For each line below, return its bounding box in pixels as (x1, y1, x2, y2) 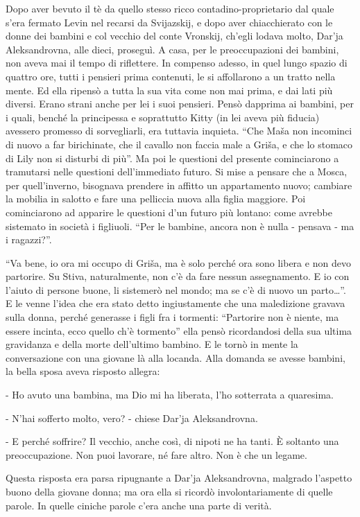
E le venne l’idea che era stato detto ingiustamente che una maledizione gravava (6, 296, 345, 310)
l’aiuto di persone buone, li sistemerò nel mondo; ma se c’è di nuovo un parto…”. (6, 282, 346, 297)
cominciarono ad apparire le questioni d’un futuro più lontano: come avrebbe (6, 204, 332, 219)
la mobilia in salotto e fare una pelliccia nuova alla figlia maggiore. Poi (6, 191, 306, 206)
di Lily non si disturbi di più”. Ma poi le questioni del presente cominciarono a (6, 150, 339, 165)
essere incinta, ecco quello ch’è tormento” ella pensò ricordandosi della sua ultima (6, 323, 352, 338)
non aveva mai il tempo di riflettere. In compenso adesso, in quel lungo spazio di (6, 55, 348, 70)
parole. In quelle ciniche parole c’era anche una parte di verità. (6, 498, 272, 512)
